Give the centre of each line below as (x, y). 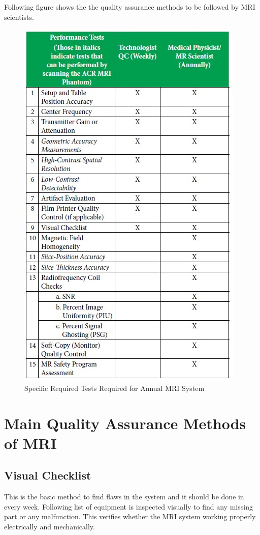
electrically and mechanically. (50, 526)
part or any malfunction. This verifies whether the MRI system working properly (130, 516)
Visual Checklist (48, 475)
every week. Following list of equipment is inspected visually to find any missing (128, 506)
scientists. (19, 17)
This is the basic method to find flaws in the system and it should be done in (124, 497)
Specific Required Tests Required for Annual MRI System (115, 388)
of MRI (30, 443)
